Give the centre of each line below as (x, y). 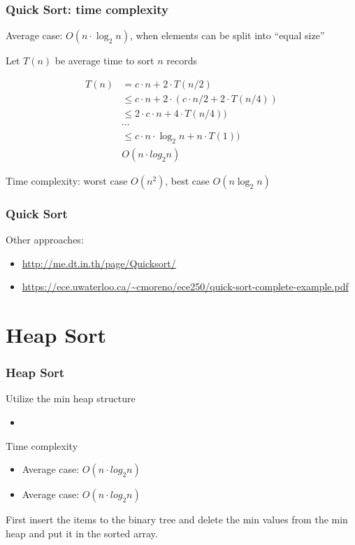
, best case (187, 180)
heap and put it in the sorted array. (82, 533)
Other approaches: (45, 240)
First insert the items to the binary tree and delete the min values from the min (177, 519)
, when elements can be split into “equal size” (227, 35)
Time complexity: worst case (67, 180)
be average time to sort (104, 61)
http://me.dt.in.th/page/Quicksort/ (99, 263)
